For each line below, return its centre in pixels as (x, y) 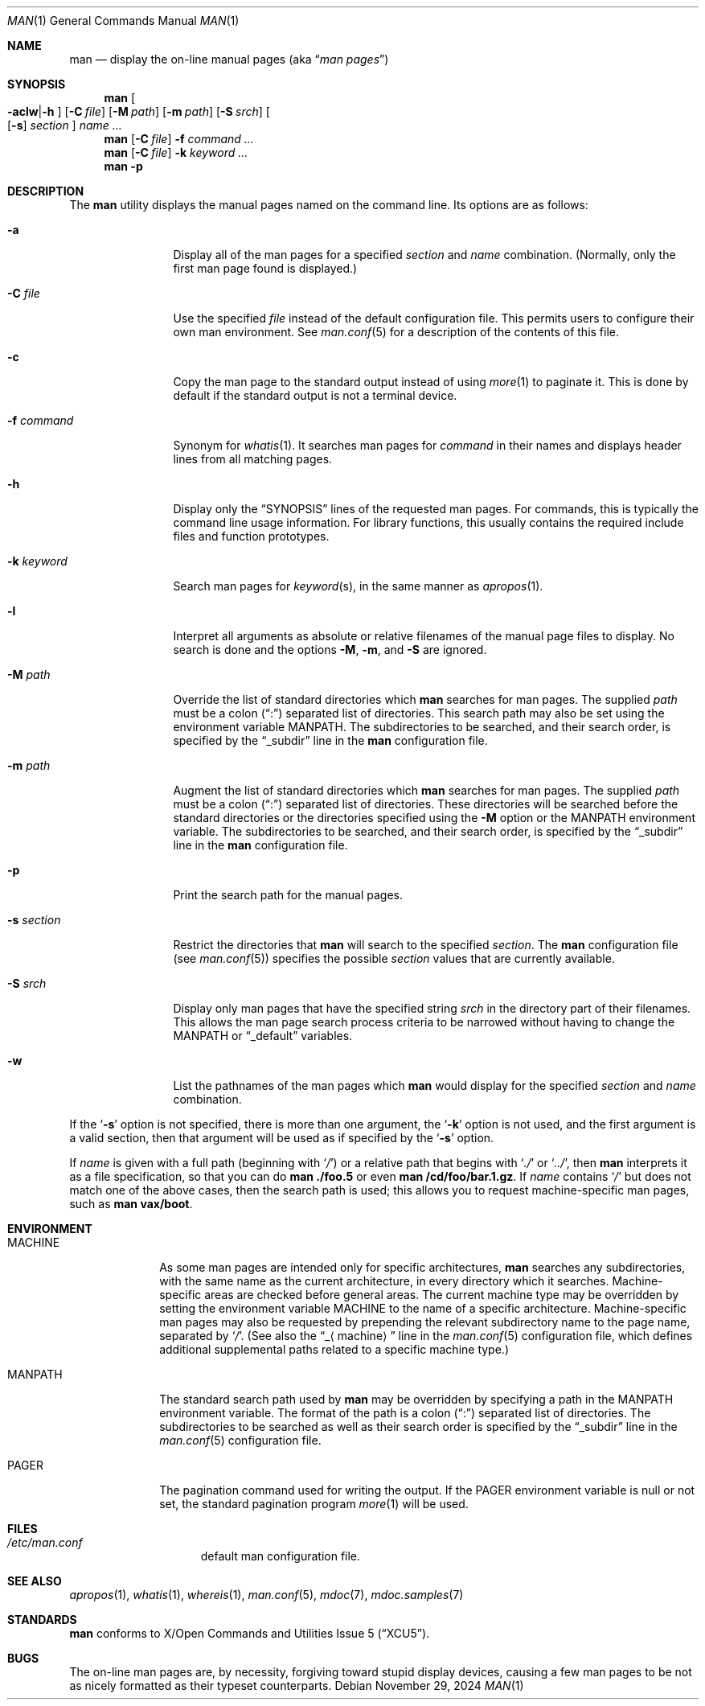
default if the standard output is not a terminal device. (315, 395)
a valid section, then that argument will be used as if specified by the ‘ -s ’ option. (282, 1138)
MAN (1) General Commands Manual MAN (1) (123, 21)
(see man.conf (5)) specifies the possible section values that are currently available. (394, 958)
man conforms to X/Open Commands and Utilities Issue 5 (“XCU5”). (250, 1633)
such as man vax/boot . (131, 1204)
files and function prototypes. (251, 536)
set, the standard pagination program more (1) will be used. (314, 1504)
